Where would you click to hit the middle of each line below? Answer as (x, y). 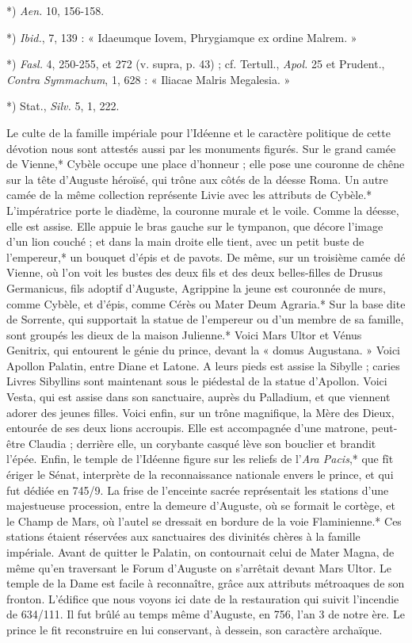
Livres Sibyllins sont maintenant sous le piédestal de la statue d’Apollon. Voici (197, 381)
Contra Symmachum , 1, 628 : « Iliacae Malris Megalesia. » (149, 79)
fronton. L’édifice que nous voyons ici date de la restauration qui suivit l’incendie (203, 598)
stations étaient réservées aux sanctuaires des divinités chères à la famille (183, 536)
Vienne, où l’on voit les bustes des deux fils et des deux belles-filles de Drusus (195, 272)
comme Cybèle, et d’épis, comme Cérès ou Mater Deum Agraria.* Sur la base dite (206, 303)
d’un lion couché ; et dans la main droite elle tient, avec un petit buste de (185, 241)
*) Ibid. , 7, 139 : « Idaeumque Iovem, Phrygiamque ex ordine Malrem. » (182, 37)
